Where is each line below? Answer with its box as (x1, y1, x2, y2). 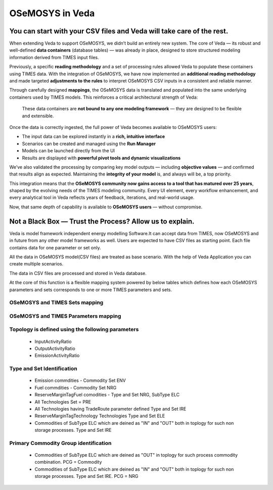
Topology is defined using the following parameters (9, 326, 139, 333)
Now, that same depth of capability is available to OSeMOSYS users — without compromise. (9, 204, 203, 210)
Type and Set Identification (9, 365, 78, 372)
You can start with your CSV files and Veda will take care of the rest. (9, 27, 229, 35)
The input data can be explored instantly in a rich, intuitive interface (22, 133, 165, 140)
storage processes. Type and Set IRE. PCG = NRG (34, 473, 139, 479)
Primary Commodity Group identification (9, 439, 112, 447)
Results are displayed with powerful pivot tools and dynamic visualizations (22, 155, 181, 161)
